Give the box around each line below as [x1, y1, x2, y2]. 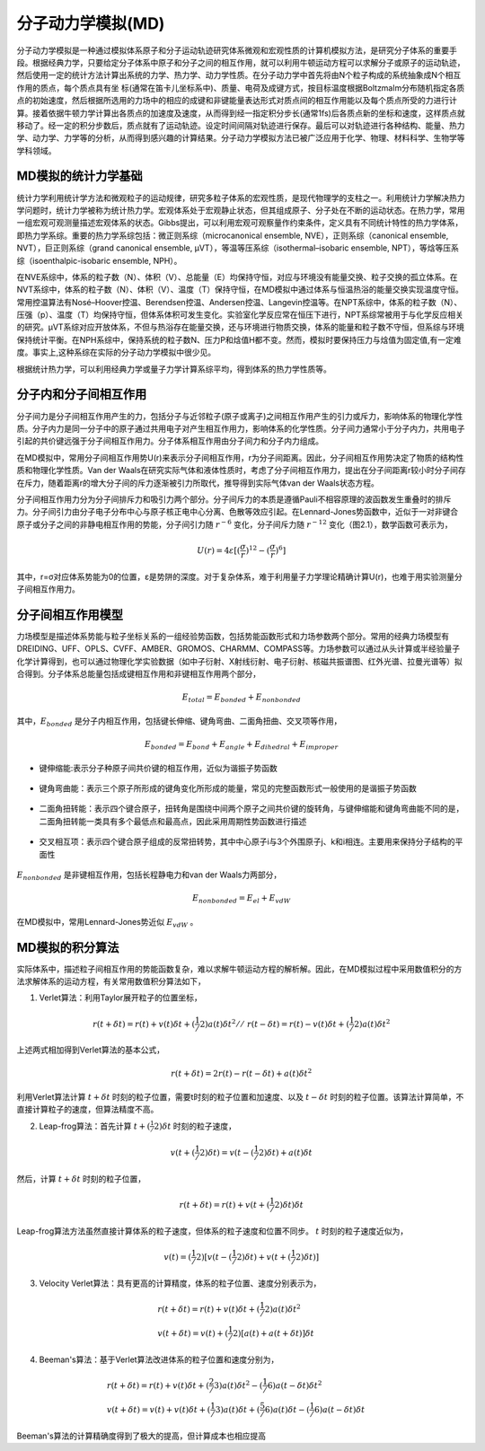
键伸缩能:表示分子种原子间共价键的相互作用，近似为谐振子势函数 [39, 762, 278, 773]
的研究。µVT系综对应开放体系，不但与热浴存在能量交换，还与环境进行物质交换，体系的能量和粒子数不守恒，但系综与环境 [16, 321, 464, 332]
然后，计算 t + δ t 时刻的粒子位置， [16, 1174, 146, 1184]
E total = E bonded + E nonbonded [181, 692, 301, 705]
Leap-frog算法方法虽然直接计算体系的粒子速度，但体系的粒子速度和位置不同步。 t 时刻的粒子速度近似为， [16, 1226, 409, 1236]
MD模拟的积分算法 [16, 939, 119, 955]
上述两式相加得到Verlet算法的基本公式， [16, 1044, 165, 1055]
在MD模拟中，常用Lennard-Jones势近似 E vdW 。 [16, 916, 198, 929]
